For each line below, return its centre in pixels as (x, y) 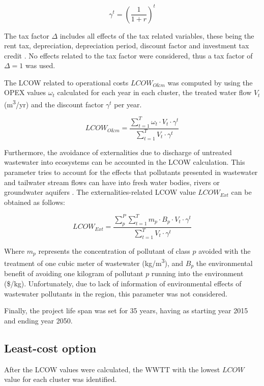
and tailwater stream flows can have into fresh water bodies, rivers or (112, 182)
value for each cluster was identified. (61, 379)
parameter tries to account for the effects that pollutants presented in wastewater (131, 172)
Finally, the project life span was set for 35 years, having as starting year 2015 (126, 310)
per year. (128, 104)
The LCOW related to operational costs (66, 82)
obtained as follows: (35, 202)
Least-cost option (50, 348)
